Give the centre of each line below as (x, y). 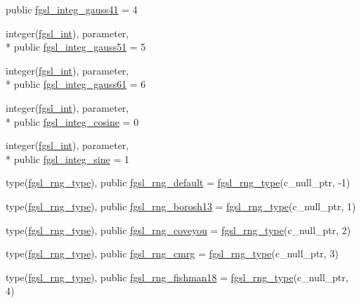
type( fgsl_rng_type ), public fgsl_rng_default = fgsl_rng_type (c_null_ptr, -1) (178, 182)
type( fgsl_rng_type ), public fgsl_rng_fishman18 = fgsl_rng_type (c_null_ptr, (177, 277)
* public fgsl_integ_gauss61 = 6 (76, 84)
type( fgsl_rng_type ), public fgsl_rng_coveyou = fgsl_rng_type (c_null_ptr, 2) (178, 230)
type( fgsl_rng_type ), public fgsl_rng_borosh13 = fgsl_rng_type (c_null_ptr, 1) (181, 206)
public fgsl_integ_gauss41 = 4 (72, 9)
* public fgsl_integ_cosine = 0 (72, 121)
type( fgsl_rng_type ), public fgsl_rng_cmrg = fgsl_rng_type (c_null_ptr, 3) (172, 253)
